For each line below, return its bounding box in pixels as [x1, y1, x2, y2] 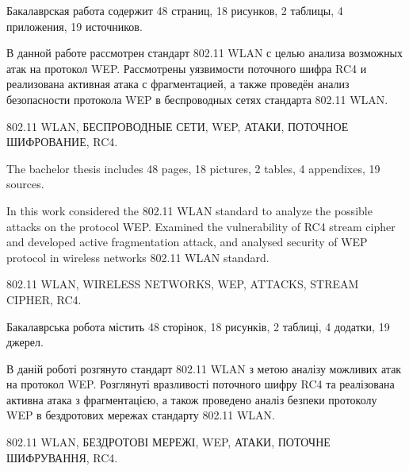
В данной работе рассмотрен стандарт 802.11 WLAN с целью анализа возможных [6, 44, 403, 61]
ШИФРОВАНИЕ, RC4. [6, 133, 118, 150]
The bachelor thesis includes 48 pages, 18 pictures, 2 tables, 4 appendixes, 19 [6, 160, 380, 176]
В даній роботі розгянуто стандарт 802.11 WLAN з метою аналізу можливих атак [6, 360, 402, 376]
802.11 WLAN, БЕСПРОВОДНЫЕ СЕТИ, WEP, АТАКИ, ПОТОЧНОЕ [6, 118, 349, 134]
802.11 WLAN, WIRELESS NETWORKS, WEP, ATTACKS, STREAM [6, 276, 359, 292]
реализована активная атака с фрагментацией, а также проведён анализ [6, 75, 350, 92]
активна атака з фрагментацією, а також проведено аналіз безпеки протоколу [6, 391, 377, 407]
